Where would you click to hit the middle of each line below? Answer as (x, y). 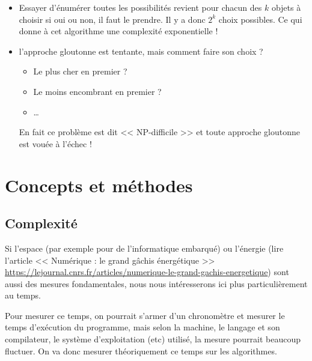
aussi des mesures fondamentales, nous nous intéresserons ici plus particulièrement (156, 283)
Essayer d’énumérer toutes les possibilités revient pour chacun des (140, 7)
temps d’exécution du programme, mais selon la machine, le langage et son (142, 327)
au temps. (23, 295)
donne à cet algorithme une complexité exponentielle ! (118, 31)
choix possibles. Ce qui (260, 19)
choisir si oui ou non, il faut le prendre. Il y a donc (112, 19)
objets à (286, 7)
